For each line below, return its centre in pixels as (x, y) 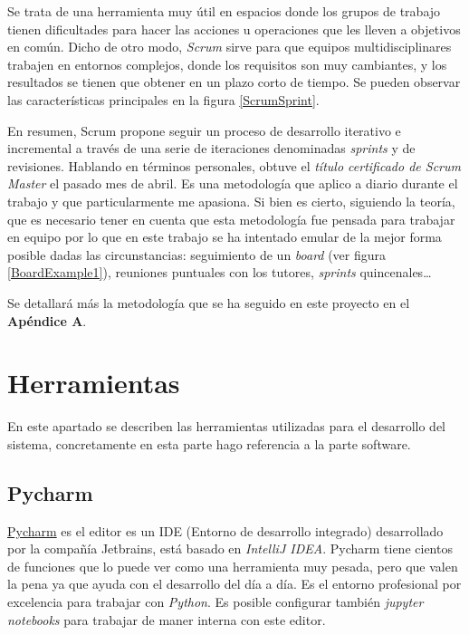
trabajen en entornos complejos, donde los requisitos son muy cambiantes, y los (227, 64)
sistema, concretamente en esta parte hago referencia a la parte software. (209, 443)
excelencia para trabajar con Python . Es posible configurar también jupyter (215, 601)
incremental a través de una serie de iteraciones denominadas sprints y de (211, 148)
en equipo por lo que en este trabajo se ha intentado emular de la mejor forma (225, 237)
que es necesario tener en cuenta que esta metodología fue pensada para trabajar (231, 219)
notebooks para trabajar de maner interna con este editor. (167, 619)
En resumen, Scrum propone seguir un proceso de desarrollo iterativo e (204, 130)
